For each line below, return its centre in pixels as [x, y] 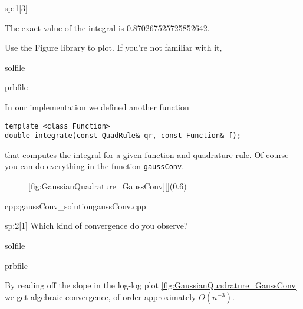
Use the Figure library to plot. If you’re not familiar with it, [113, 47]
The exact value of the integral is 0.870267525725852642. [107, 27]
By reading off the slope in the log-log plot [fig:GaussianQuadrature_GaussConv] [151, 285]
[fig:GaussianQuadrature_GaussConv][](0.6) [108, 186]
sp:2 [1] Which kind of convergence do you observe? [96, 226]
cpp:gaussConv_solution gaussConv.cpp [75, 206]
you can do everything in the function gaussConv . [95, 166]
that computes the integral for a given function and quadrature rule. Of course [147, 154]
